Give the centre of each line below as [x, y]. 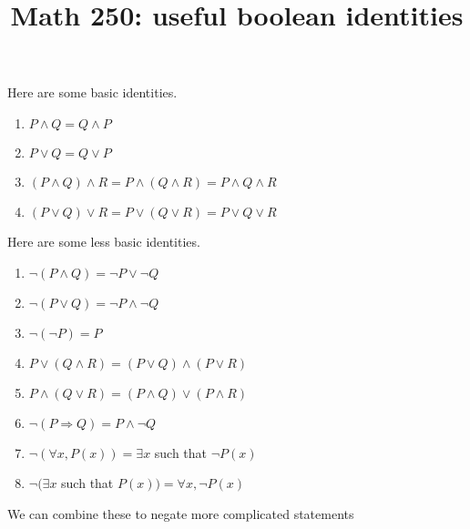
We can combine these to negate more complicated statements [181, 513]
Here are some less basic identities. [104, 241]
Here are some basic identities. [92, 92]
